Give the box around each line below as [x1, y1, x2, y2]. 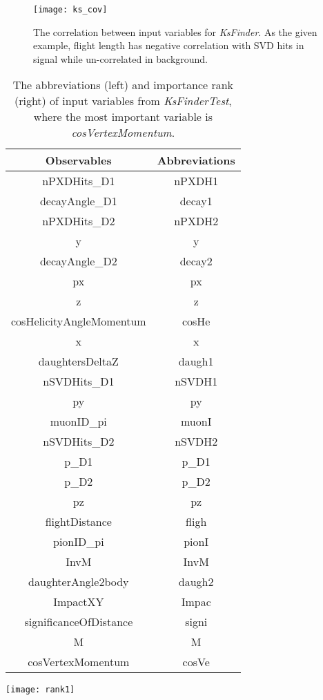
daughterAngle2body [28, 574, 129, 590]
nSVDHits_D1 [43, 373, 115, 390]
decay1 [179, 193, 213, 209]
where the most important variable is [33, 108, 213, 125]
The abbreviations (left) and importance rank [12, 77, 234, 93]
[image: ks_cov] [33, 5, 108, 15]
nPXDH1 [174, 173, 219, 189]
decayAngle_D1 [39, 193, 117, 209]
